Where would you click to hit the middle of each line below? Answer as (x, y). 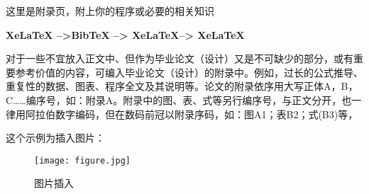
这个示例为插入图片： (55, 138)
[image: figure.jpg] (83, 160)
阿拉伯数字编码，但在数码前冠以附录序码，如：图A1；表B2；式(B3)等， (192, 114)
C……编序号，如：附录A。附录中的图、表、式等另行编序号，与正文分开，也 (179, 99)
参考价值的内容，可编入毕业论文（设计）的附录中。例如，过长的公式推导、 (189, 72)
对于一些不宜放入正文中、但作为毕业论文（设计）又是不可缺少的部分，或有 (180, 58)
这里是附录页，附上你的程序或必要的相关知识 (110, 11)
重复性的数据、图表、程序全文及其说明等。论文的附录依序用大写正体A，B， (182, 86)
